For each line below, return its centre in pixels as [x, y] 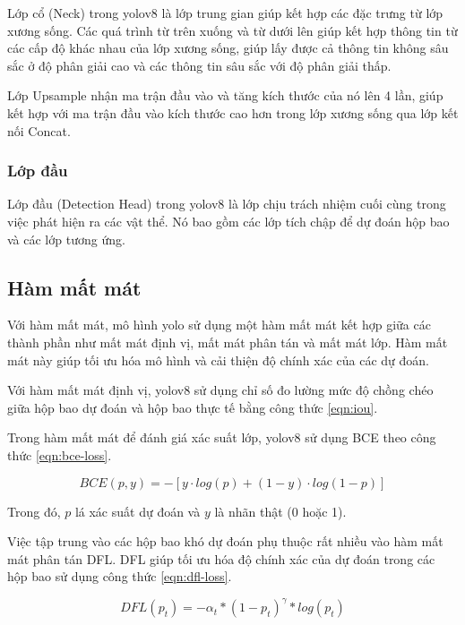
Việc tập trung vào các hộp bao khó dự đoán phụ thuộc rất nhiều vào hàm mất [225, 541]
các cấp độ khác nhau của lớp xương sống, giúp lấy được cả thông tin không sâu [228, 48]
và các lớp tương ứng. [66, 239]
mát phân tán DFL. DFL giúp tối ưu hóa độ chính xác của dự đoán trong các [221, 558]
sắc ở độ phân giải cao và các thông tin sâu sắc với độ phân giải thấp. [199, 65]
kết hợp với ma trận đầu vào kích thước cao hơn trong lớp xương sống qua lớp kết [233, 112]
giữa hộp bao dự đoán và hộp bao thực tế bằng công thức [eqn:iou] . [193, 407]
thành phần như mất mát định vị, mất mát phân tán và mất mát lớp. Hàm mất [228, 342]
